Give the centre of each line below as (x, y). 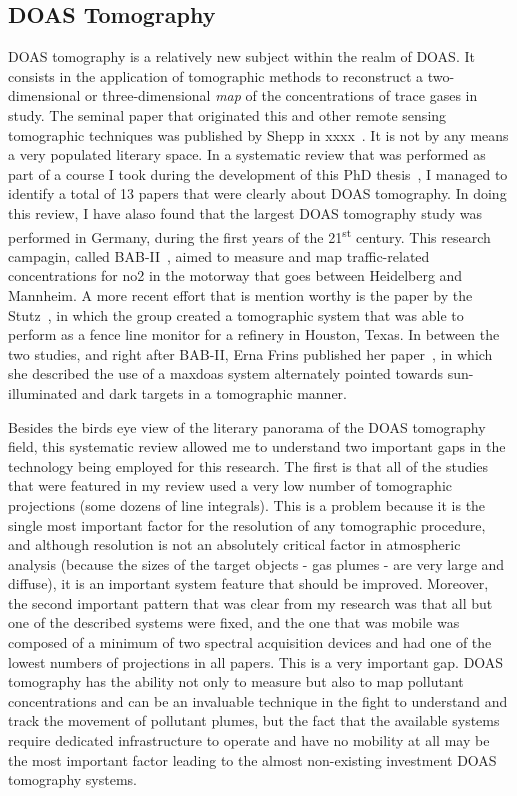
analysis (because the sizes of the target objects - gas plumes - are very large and (256, 563)
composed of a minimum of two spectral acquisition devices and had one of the (250, 642)
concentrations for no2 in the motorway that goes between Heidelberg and (235, 275)
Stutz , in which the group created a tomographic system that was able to (236, 314)
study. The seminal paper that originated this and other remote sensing (227, 114)
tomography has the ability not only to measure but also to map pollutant (236, 681)
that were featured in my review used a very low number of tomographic (230, 485)
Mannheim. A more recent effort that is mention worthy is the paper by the (240, 294)
